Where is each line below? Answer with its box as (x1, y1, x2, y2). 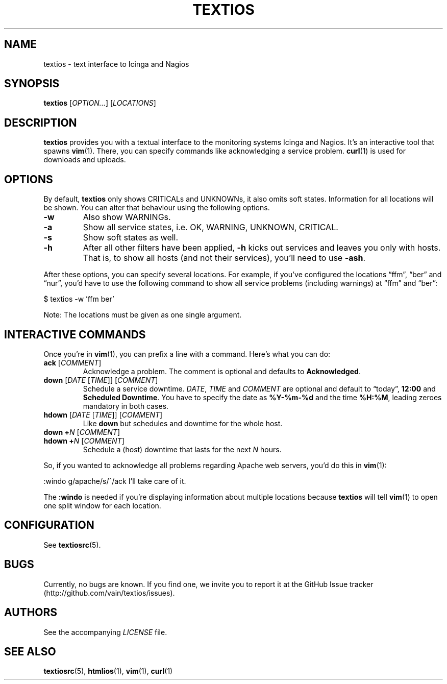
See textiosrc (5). (43, 540, 101, 549)
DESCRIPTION (4, 116, 77, 129)
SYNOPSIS (4, 77, 60, 90)
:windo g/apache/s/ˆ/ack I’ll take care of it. (43, 476, 186, 485)
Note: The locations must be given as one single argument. (43, 310, 242, 320)
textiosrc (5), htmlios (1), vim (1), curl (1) (43, 667, 173, 676)
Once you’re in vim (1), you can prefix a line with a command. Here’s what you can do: (43, 349, 331, 358)
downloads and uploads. (43, 155, 126, 164)
